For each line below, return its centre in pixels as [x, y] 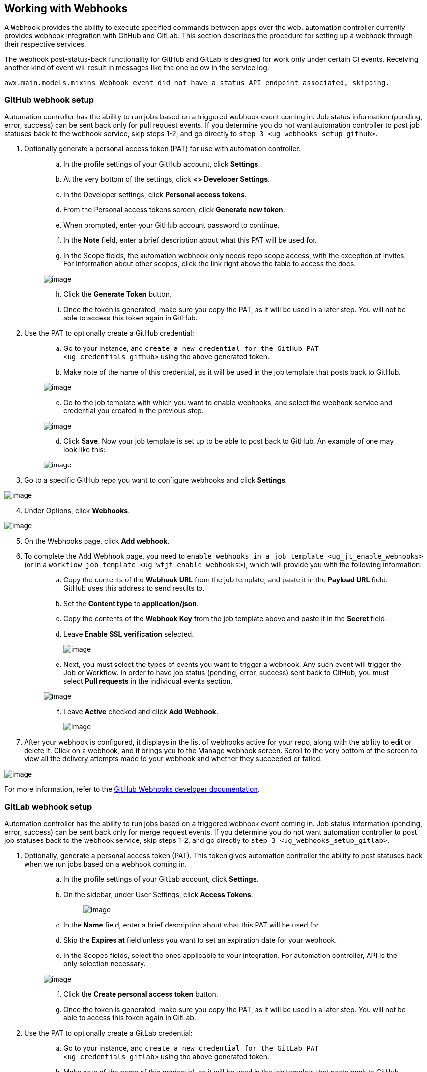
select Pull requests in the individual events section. [148, 681]
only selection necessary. [105, 963]
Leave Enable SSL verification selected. [129, 634]
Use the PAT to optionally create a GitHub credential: [109, 333]
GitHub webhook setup [49, 100]
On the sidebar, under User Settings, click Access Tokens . [158, 894]
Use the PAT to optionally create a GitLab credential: [108, 1033]
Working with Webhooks [66, 9]
